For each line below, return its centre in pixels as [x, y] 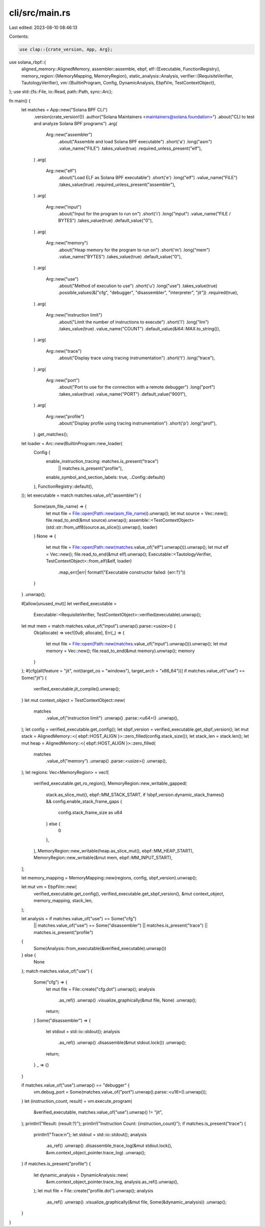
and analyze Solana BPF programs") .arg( [76, 124]
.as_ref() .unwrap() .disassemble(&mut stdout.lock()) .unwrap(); [122, 1042]
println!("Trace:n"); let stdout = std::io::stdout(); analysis [90, 1134]
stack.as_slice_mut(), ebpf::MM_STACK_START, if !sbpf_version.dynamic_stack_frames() [135, 795]
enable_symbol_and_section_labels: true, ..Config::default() [106, 477]
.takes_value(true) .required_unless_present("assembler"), [117, 185]
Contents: [19, 36]
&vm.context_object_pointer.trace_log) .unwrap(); [96, 1152]
